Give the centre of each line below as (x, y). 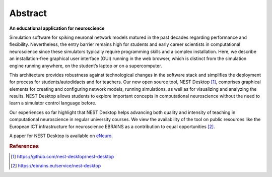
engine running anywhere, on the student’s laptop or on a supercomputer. (86, 66)
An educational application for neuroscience (57, 28)
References (24, 146)
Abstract (28, 13)
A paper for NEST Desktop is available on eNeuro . (61, 136)
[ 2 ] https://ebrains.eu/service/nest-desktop (56, 166)
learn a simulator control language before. (53, 103)
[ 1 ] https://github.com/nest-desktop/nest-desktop (62, 157)
